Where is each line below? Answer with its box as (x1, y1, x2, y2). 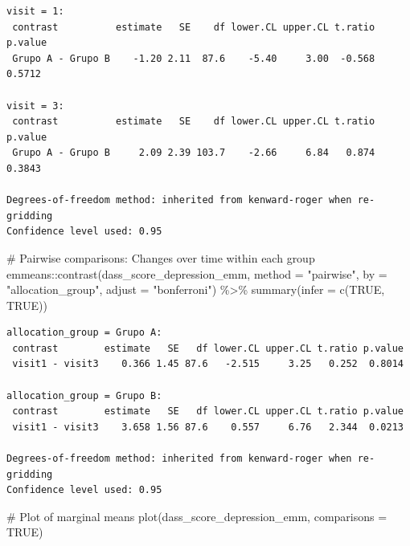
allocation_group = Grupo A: (6, 327, 162, 339)
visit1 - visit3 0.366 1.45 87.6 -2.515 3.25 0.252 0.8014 (12, 358, 404, 370)
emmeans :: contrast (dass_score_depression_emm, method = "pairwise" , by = (6, 265, 387, 282)
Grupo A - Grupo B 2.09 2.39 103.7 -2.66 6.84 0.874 (12, 147, 375, 159)
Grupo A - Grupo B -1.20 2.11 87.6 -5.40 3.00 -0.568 (12, 52, 375, 64)
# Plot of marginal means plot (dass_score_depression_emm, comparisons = (6, 507, 387, 524)
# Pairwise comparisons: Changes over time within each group (6, 249, 315, 266)
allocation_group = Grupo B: (6, 389, 162, 401)
